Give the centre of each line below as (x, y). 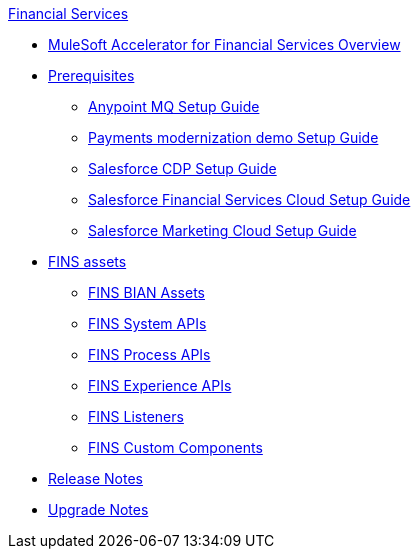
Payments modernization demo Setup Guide (233, 137)
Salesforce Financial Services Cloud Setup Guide (249, 199)
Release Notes (95, 478)
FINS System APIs (147, 323)
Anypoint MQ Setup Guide (174, 106)
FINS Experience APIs (160, 385)
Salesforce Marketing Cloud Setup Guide (222, 230)
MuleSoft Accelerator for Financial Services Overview (224, 44)
